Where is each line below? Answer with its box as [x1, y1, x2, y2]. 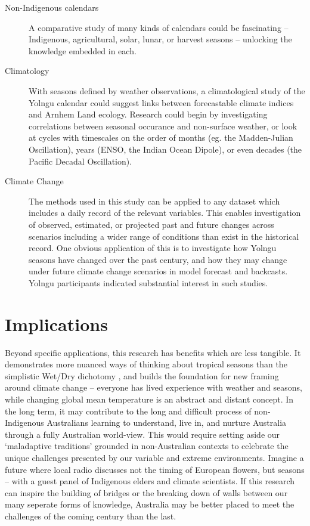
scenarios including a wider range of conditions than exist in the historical [29, 230, 299, 242]
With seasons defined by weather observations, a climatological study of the [29, 84, 305, 97]
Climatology [5, 64, 49, 77]
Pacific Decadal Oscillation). [29, 154, 132, 167]
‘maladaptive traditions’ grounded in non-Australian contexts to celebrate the [5, 440, 289, 452]
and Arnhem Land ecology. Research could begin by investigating [29, 108, 268, 120]
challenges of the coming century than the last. [5, 509, 176, 522]
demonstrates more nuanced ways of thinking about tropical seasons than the [5, 358, 287, 370]
